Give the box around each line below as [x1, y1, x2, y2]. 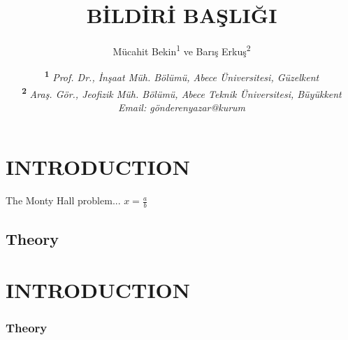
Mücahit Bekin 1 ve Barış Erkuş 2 [113, 42, 251, 58]
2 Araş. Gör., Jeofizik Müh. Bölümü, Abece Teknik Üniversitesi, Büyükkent [22, 84, 342, 101]
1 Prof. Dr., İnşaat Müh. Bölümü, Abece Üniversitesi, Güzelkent [44, 68, 319, 85]
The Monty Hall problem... [6, 193, 121, 208]
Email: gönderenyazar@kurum [117, 99, 246, 114]
